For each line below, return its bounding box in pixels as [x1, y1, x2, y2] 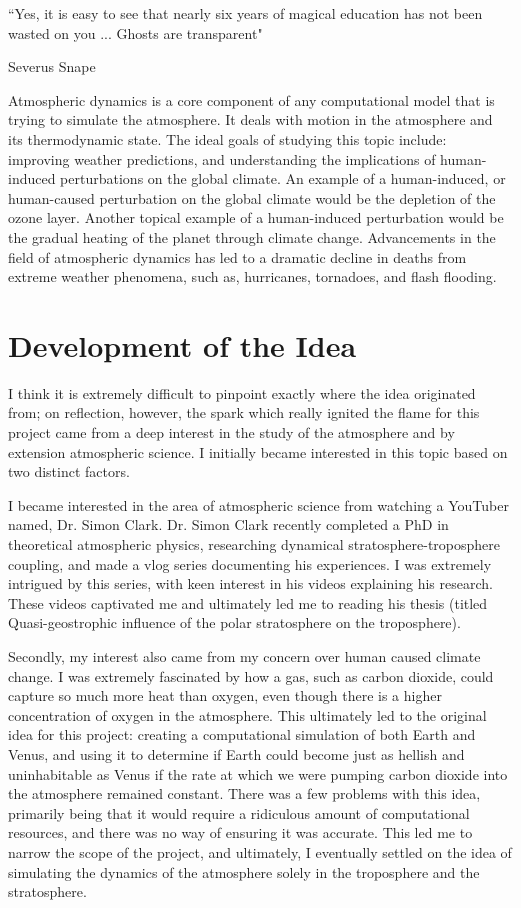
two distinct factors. [8, 461, 130, 482]
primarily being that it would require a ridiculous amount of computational [8, 802, 470, 823]
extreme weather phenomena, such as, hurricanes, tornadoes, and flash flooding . [8, 266, 497, 287]
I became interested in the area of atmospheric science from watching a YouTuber [8, 494, 509, 515]
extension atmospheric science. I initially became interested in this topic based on [8, 441, 508, 462]
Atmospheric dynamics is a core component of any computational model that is [8, 89, 495, 110]
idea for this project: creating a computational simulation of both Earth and [8, 724, 476, 745]
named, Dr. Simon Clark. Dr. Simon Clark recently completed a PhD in [8, 514, 449, 535]
